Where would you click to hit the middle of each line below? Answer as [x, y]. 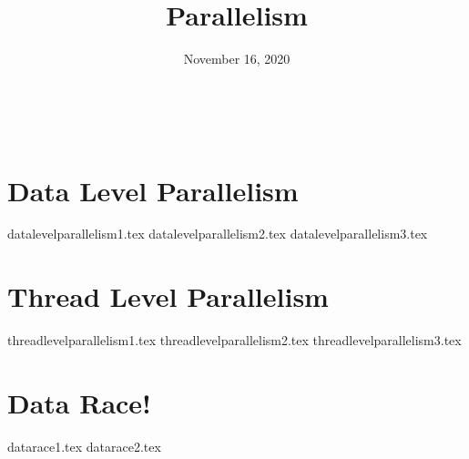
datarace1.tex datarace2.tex [84, 446]
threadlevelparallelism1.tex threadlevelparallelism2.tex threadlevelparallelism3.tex [234, 340]
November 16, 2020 [237, 59]
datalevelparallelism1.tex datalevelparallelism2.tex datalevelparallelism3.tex [218, 234]
